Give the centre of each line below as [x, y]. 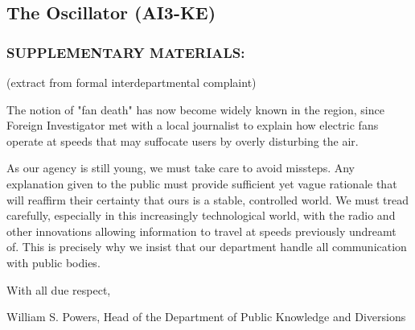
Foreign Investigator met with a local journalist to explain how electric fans [193, 125]
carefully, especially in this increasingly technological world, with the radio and [201, 215]
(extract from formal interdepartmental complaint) [131, 82]
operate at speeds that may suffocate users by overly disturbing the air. [183, 140]
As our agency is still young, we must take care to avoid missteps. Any [181, 168]
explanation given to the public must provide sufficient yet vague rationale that [202, 183]
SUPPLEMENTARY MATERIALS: [126, 52]
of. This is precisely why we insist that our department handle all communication [207, 247]
